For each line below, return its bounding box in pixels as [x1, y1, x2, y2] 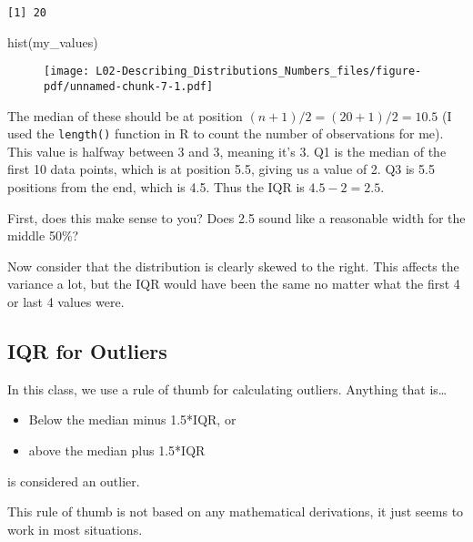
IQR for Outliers [7, 336, 167, 364]
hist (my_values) [7, 32, 98, 51]
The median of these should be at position [7, 106, 243, 125]
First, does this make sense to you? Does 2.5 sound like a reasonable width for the [7, 208, 466, 227]
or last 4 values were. [7, 291, 125, 311]
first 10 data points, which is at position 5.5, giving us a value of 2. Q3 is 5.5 [7, 159, 435, 179]
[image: [44, 65, 90, 78]
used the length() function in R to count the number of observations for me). [7, 124, 444, 143]
